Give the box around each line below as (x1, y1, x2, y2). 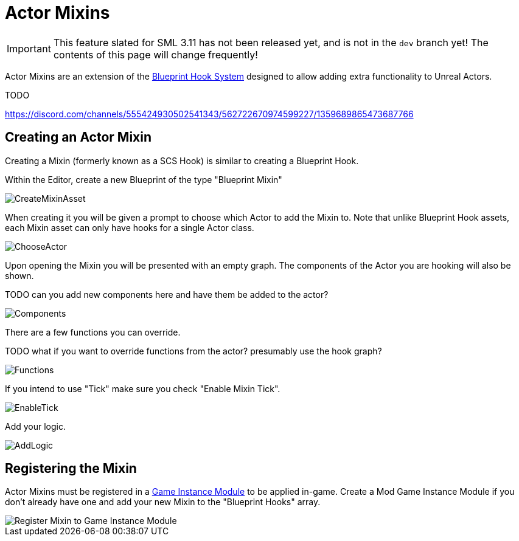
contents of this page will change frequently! (53, 48, 258, 61)
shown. (5, 270, 34, 281)
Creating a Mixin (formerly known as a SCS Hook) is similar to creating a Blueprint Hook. (5, 155, 359, 166)
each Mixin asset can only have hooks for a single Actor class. (5, 222, 254, 233)
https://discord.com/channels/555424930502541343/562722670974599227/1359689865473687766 (5, 108, 414, 119)
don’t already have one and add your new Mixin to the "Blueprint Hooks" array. (5, 497, 321, 508)
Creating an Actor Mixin (5, 129, 152, 145)
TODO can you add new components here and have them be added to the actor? (5, 289, 329, 300)
